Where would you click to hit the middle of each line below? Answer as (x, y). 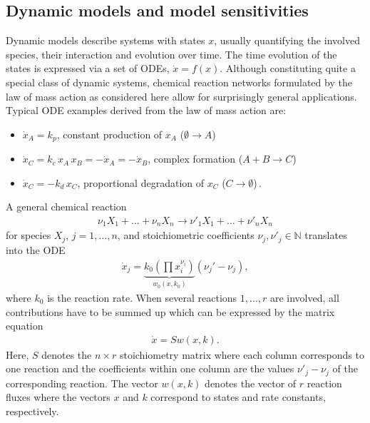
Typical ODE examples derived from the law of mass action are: (146, 110)
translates (326, 235)
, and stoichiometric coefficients (186, 235)
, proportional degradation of (141, 182)
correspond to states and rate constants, (238, 397)
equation (25, 326)
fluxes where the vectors (58, 397)
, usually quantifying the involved (287, 40)
